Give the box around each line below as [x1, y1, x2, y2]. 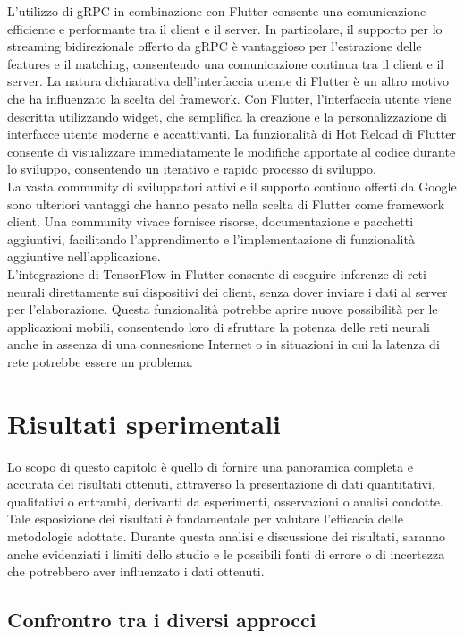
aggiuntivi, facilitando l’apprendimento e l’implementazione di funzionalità [7, 229, 415, 248]
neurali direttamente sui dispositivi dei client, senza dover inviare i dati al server [7, 282, 448, 301]
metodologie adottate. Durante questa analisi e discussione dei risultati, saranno [7, 526, 446, 545]
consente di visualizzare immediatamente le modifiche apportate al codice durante [7, 141, 456, 160]
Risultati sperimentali [7, 404, 282, 441]
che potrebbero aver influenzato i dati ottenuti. [7, 562, 265, 581]
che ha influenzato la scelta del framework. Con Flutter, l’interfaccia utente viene [7, 89, 452, 107]
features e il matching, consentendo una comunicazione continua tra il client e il [7, 54, 444, 72]
